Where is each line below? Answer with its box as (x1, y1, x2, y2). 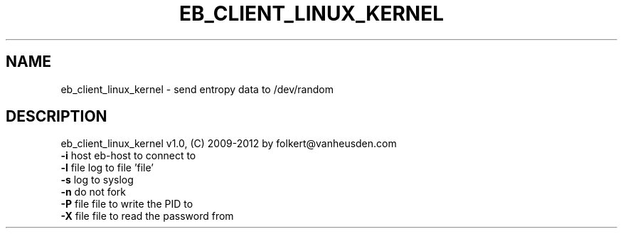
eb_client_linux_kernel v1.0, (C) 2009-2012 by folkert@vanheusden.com (60, 137, 397, 150)
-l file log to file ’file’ (60, 161, 154, 174)
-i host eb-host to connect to (60, 149, 196, 162)
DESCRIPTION (6, 107, 107, 126)
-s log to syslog (60, 174, 134, 186)
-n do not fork (60, 186, 127, 198)
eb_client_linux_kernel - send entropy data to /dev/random (60, 83, 334, 95)
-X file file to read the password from (60, 210, 234, 223)
